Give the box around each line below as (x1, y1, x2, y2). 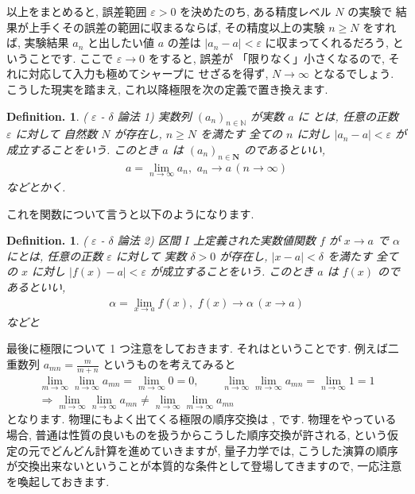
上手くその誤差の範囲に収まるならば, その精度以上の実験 (28, 18, 325, 35)
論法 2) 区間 (117, 232, 180, 249)
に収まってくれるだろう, (265, 34, 389, 51)
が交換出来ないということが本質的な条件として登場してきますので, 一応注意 (6, 457, 402, 474)
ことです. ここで (28, 49, 114, 66)
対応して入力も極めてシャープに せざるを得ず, (28, 65, 269, 82)
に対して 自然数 (15, 125, 98, 142)
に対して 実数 (115, 247, 187, 264)
